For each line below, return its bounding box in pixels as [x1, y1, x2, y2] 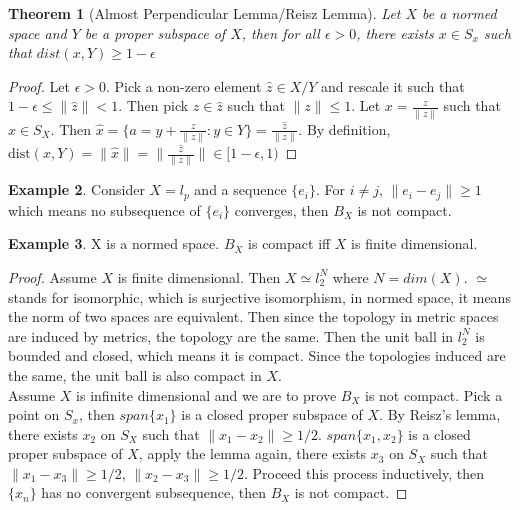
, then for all [241, 22, 320, 43]
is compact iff [248, 233, 331, 254]
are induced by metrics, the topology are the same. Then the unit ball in [8, 325, 454, 346]
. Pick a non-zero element [105, 75, 262, 96]
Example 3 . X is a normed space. [8, 233, 220, 254]
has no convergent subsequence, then [41, 482, 266, 503]
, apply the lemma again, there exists [138, 443, 367, 464]
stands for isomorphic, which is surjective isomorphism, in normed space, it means [8, 286, 511, 307]
